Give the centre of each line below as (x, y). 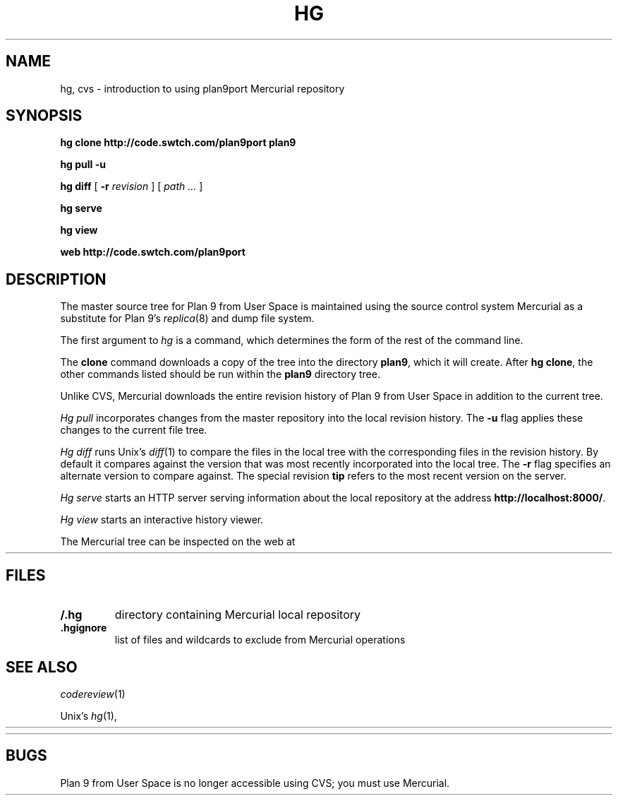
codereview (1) (93, 694)
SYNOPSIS (44, 116)
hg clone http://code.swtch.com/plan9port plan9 (178, 143)
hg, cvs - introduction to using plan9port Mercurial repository (202, 88)
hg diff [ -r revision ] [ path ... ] (132, 186)
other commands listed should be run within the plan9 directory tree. (220, 374)
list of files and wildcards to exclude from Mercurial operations (260, 640)
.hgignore (84, 628)
